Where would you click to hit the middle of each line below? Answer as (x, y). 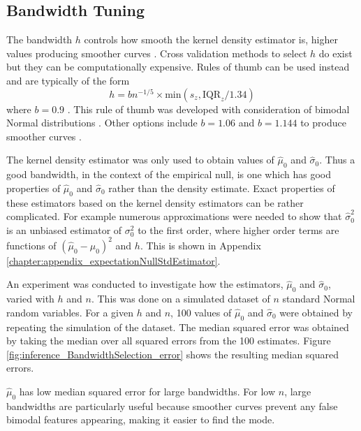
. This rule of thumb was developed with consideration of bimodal (208, 109)
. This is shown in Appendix (200, 245)
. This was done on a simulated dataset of (180, 299)
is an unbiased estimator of (64, 229)
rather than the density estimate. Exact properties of (222, 188)
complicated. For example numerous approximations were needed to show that (174, 216)
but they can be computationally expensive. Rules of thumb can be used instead (178, 67)
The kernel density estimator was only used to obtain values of (140, 160)
